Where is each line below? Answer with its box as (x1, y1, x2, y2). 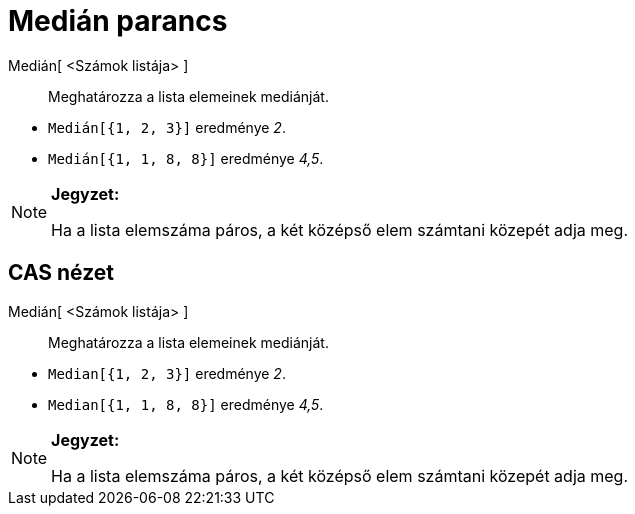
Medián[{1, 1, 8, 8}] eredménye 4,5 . (48, 149, 324, 167)
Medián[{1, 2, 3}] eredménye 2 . (48, 118, 286, 136)
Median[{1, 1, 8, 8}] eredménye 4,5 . (48, 395, 324, 413)
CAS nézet (8, 260, 115, 286)
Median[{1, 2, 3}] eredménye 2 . (48, 364, 286, 382)
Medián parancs (8, 4, 228, 38)
